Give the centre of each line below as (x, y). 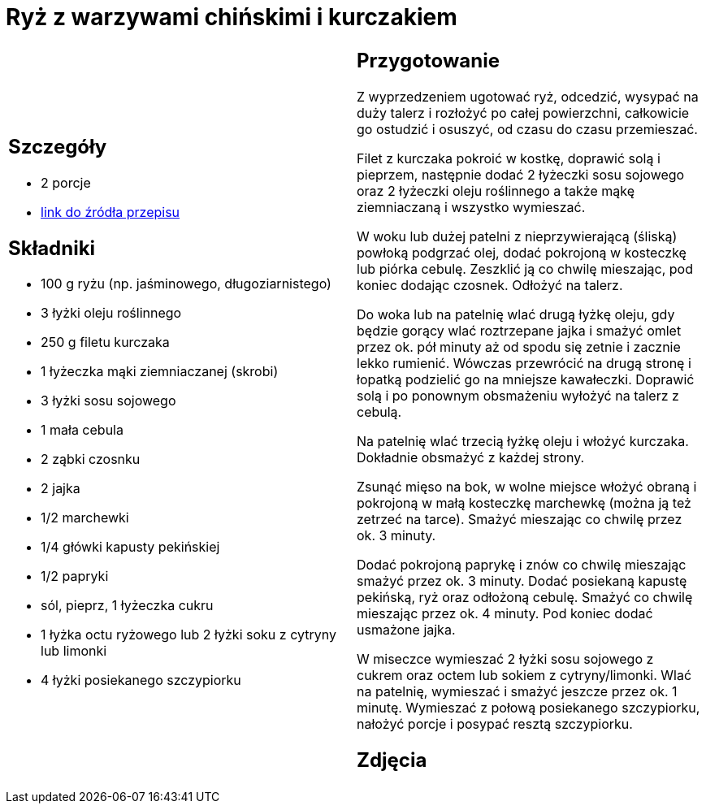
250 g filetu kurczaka (105, 342)
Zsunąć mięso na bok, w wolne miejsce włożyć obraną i (527, 486)
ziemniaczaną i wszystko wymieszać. (471, 207)
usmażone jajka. (406, 629)
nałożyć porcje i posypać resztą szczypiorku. (495, 723)
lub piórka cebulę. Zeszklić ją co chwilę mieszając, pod (525, 269)
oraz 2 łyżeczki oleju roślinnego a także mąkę (496, 191)
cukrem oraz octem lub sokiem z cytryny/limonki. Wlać (524, 675)
